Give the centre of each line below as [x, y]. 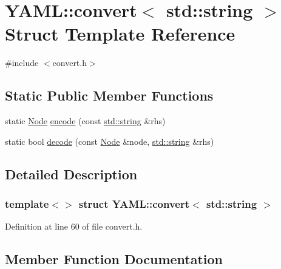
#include [22, 63]
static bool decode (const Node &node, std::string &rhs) [110, 141]
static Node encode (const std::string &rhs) [85, 121]
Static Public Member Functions [109, 95]
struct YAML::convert [134, 204]
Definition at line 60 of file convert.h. [74, 226]
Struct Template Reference [120, 34]
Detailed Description [71, 174]
